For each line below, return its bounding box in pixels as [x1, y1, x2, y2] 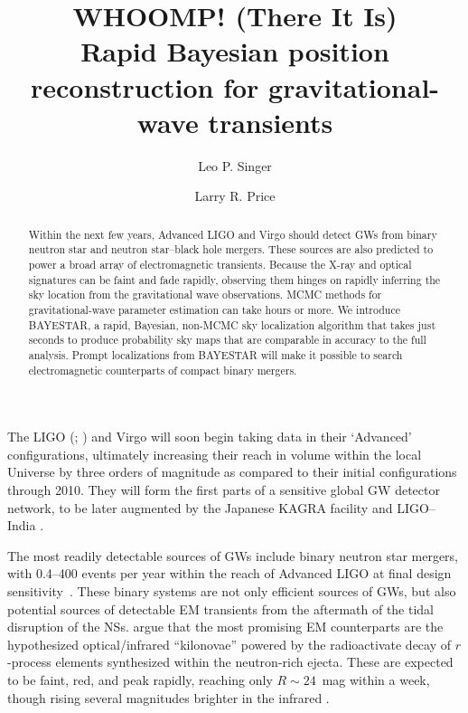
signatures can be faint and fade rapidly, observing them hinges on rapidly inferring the [28, 271, 441, 287]
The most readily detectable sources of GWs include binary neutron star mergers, [7, 546, 459, 565]
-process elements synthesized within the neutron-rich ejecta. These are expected [7, 652, 454, 671]
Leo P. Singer [198, 156, 272, 175]
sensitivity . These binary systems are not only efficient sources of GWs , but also [7, 581, 456, 600]
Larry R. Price [194, 186, 276, 205]
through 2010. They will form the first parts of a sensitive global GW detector [7, 480, 440, 499]
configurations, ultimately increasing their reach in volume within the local [7, 444, 422, 463]
